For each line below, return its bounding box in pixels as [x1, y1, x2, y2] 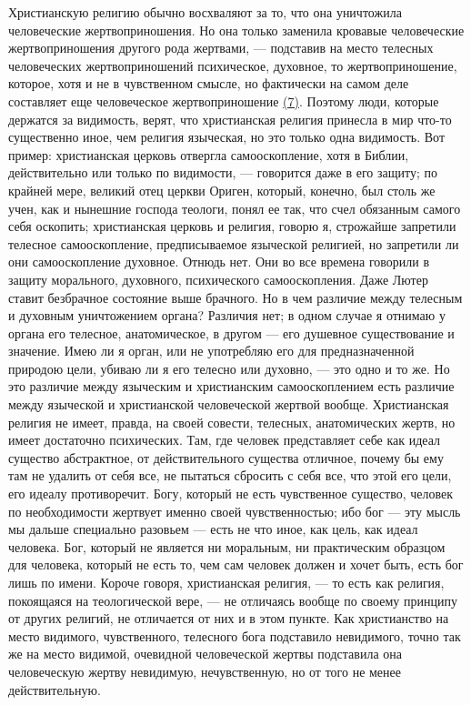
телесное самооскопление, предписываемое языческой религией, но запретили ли [8, 234, 459, 253]
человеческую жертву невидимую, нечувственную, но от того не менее [8, 661, 402, 680]
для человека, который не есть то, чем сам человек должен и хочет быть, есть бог [8, 555, 464, 574]
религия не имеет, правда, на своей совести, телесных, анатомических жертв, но [8, 412, 456, 431]
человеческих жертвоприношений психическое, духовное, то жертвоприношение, [8, 55, 457, 75]
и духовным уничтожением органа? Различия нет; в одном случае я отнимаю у [8, 306, 446, 325]
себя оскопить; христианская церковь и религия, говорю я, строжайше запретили [8, 217, 456, 236]
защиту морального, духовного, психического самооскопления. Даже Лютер [8, 269, 428, 288]
